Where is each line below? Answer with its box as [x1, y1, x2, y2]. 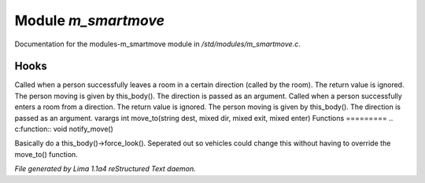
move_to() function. [14, 149, 78, 159]
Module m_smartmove [14, 12, 165, 29]
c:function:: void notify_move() [14, 124, 114, 134]
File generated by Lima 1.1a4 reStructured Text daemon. [14, 164, 196, 174]
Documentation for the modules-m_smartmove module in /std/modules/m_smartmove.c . [14, 39, 301, 49]
